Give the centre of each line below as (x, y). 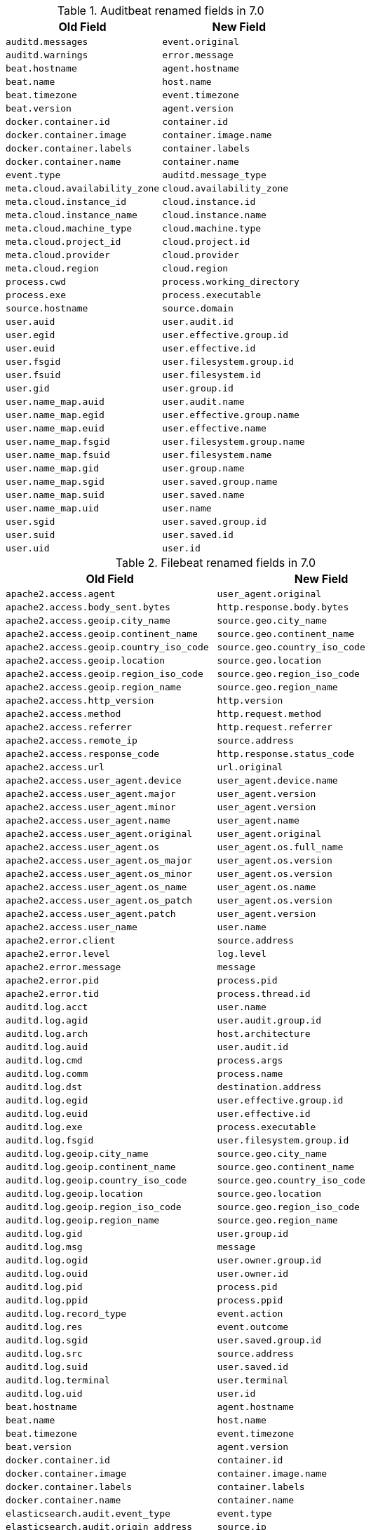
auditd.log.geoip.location (74, 1194)
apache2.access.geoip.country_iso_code (107, 647)
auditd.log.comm (47, 1074)
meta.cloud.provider (58, 255)
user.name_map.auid (55, 402)
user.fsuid (33, 375)
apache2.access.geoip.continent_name (102, 634)
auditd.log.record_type (66, 1314)
